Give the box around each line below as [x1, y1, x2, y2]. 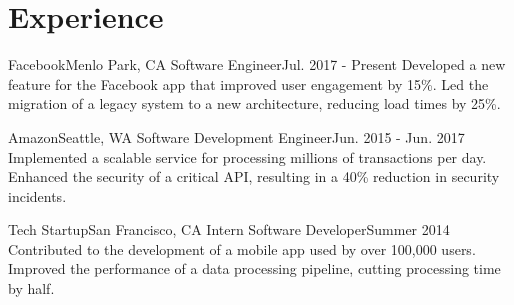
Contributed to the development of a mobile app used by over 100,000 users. [8, 238, 476, 259]
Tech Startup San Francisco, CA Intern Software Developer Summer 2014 [8, 219, 450, 240]
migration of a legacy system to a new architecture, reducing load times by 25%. [8, 93, 501, 114]
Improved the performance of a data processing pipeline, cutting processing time [8, 258, 501, 279]
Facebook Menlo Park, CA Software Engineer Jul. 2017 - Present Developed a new [8, 54, 506, 75]
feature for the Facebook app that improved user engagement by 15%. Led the [8, 73, 489, 94]
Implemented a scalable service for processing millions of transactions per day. [8, 146, 487, 167]
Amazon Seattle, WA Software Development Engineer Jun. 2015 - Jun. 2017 [8, 126, 465, 147]
